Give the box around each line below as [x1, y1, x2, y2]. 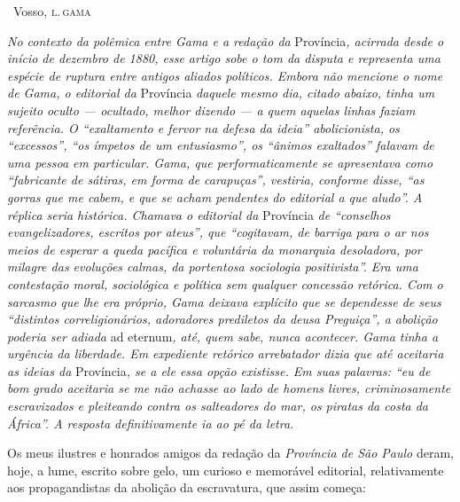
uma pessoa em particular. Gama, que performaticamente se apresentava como [7, 153, 433, 171]
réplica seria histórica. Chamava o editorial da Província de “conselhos [7, 205, 391, 224]
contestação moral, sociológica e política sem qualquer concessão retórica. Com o [7, 274, 443, 293]
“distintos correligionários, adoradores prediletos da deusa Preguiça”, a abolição [7, 310, 438, 328]
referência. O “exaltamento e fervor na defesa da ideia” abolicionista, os [7, 118, 400, 137]
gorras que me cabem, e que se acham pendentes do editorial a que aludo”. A [7, 187, 423, 206]
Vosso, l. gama [12, 2, 91, 20]
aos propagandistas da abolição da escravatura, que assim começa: [7, 478, 366, 497]
